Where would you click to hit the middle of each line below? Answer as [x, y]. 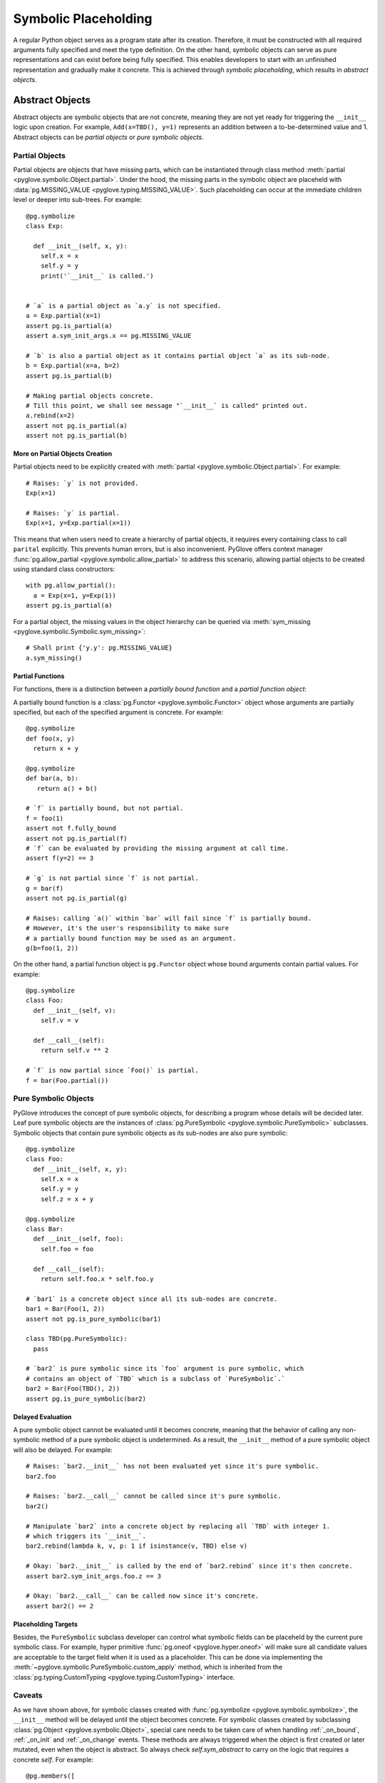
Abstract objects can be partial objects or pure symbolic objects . [108, 137]
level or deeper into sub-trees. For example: [78, 200]
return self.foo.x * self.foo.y [97, 1279]
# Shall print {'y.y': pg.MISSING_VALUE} [99, 648]
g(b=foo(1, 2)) [52, 948]
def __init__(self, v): [75, 1010]
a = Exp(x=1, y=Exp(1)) [75, 595]
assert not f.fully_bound [71, 828]
